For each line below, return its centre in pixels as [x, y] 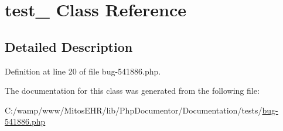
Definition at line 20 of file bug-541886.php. [83, 71]
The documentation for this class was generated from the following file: [132, 91]
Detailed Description [69, 46]
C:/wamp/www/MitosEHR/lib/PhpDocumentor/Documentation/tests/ [134, 110]
